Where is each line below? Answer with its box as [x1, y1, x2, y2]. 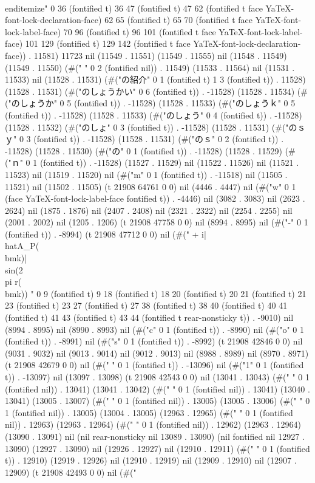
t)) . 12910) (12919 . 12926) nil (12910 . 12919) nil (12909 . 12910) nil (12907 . [5, 454, 297, 467]
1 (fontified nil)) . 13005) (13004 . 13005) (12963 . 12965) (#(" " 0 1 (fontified [5, 406, 293, 419]
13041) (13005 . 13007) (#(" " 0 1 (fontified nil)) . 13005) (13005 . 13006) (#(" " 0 [5, 394, 310, 407]
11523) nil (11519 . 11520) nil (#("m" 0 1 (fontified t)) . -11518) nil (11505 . [5, 168, 288, 180]
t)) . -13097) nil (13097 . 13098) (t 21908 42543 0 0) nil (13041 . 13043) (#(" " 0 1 [5, 371, 310, 383]
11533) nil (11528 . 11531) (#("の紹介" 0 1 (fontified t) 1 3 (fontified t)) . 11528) [5, 73, 306, 86]
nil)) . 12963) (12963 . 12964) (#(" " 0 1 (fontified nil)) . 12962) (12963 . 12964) [5, 418, 302, 431]
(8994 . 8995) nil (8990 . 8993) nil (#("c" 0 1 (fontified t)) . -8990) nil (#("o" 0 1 [5, 323, 305, 335]
